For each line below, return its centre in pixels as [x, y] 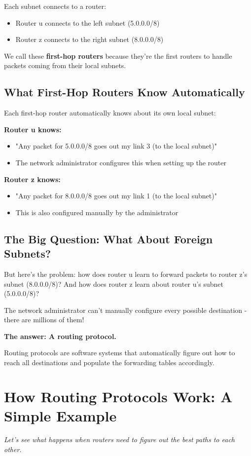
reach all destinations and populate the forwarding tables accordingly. [109, 362]
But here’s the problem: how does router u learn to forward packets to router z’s [126, 274]
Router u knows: [33, 129]
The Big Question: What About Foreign [108, 239]
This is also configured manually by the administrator [97, 212]
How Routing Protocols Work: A [118, 396]
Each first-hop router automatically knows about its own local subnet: [110, 113]
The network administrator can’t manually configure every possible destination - [125, 310]
